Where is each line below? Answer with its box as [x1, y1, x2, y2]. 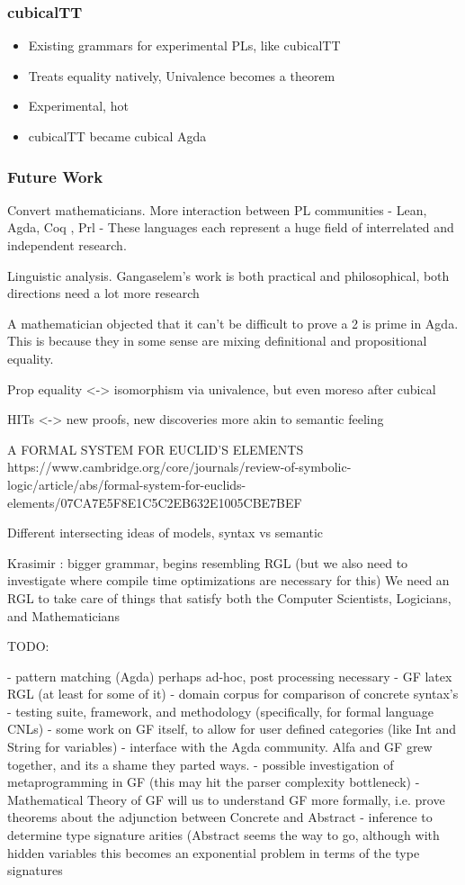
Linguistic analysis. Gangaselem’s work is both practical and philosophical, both [7, 266, 450, 284]
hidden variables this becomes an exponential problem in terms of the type [7, 843, 420, 862]
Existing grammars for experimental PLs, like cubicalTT [28, 36, 341, 55]
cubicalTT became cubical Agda [28, 127, 207, 145]
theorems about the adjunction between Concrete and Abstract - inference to [7, 808, 433, 826]
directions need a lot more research [7, 284, 200, 303]
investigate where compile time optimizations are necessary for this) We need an [7, 571, 450, 590]
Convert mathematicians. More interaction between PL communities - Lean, [7, 200, 427, 219]
